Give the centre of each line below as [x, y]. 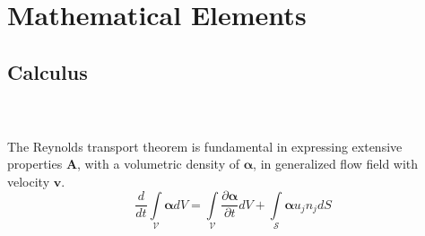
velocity [29, 181]
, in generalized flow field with [336, 164]
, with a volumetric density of [159, 164]
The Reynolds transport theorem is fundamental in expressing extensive [205, 146]
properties [35, 164]
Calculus [48, 71]
